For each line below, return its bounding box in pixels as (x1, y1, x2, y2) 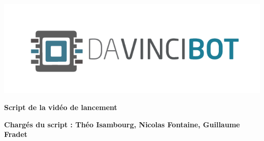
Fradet (4, 129, 27, 139)
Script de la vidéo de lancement (4, 102, 117, 113)
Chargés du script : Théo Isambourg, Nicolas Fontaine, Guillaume (4, 119, 240, 129)
